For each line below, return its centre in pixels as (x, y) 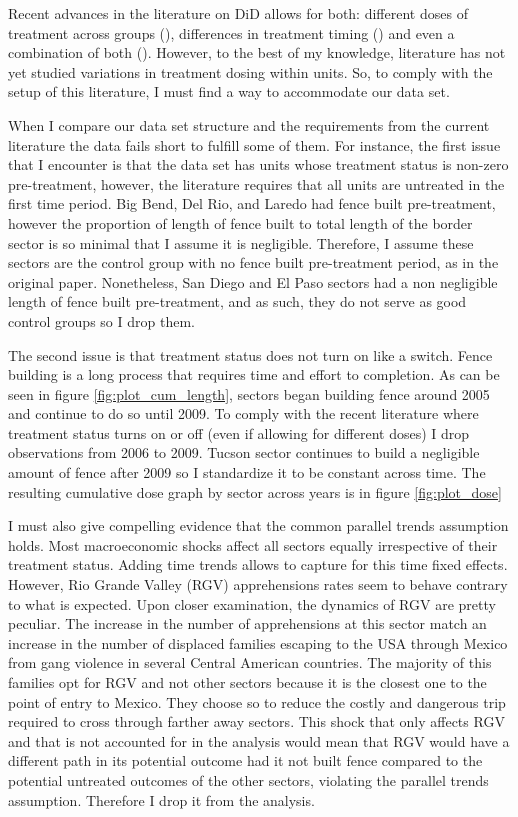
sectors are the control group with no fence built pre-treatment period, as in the (253, 262)
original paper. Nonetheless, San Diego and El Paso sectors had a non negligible (253, 281)
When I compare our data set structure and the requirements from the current (249, 124)
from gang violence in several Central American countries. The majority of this (250, 662)
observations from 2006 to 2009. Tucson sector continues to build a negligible (244, 452)
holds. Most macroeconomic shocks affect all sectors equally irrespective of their (253, 544)
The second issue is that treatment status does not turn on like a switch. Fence (250, 354)
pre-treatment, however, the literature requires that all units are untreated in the (256, 183)
